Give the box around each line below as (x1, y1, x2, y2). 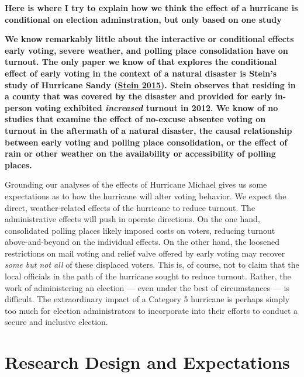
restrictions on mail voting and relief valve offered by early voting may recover (5, 247, 285, 259)
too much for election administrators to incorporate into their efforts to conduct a (5, 304, 298, 316)
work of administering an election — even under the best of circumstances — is (5, 281, 290, 293)
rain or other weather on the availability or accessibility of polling (5, 147, 276, 160)
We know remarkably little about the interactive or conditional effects (5, 33, 294, 45)
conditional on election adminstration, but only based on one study (5, 13, 282, 25)
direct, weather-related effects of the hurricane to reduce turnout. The (5, 201, 255, 213)
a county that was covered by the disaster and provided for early (5, 90, 272, 102)
